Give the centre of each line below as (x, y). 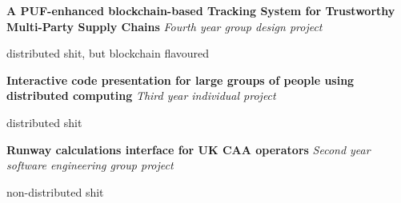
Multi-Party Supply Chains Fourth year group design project (164, 26)
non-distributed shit (55, 191)
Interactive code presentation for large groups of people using (180, 80)
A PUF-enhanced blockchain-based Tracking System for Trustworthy (201, 10)
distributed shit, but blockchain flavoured (108, 53)
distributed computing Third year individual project (141, 96)
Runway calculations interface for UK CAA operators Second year (188, 149)
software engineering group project (90, 165)
